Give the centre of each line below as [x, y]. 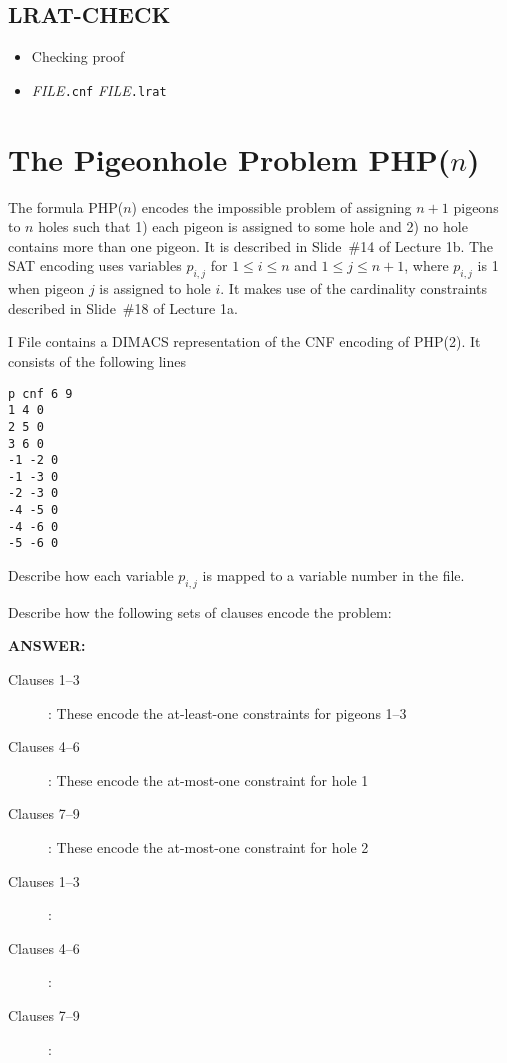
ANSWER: [47, 645]
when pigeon [46, 288]
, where [426, 265]
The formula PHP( [66, 206]
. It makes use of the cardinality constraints [354, 288]
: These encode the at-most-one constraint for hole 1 [208, 779]
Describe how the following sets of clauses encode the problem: [200, 611]
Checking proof [78, 56]
